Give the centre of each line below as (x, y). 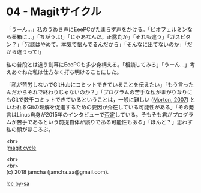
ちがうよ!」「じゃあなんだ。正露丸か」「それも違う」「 (105, 36)
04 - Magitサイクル (54, 12)
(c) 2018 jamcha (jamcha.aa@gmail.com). (58, 172)
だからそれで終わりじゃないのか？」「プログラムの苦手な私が (86, 92)
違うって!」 (31, 51)
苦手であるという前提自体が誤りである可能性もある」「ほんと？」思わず (105, 122)
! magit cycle (21, 148)
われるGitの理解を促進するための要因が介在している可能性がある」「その (100, 107)
